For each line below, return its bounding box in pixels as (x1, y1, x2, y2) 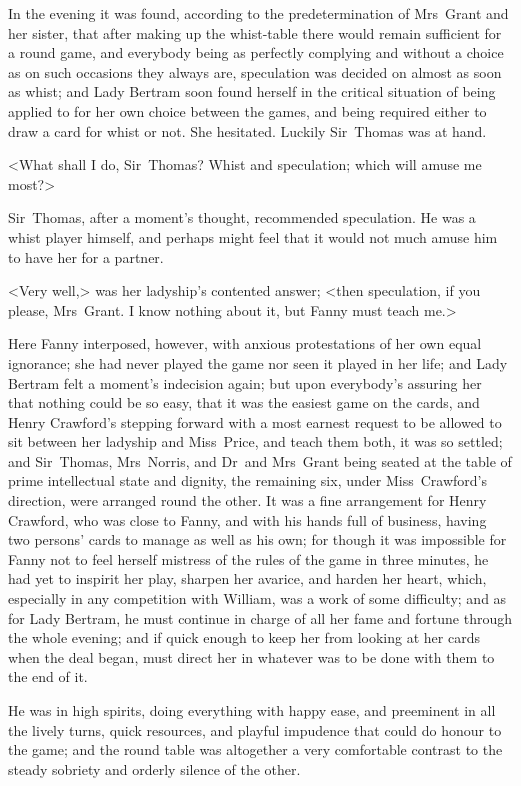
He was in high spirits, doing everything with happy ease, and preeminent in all (8, 700, 496, 720)
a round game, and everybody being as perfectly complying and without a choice (8, 42, 504, 63)
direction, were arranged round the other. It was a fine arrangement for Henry (8, 490, 487, 511)
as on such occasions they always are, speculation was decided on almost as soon (8, 61, 502, 82)
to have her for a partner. (8, 246, 164, 267)
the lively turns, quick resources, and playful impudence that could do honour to (8, 719, 502, 740)
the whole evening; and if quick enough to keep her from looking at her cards (8, 627, 480, 648)
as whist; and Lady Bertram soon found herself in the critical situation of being (8, 81, 496, 102)
